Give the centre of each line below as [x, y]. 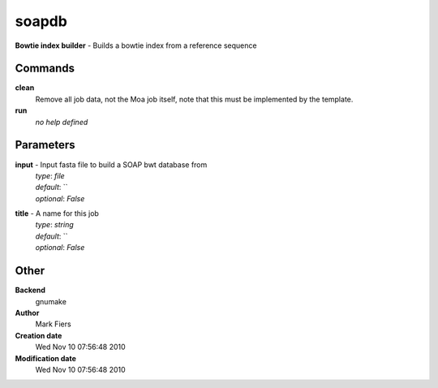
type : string [55, 225]
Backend [30, 290]
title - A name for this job [57, 213]
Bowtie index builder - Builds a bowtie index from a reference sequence [136, 45]
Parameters [45, 145]
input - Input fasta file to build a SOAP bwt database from [111, 164]
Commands [45, 69]
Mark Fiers [54, 324]
